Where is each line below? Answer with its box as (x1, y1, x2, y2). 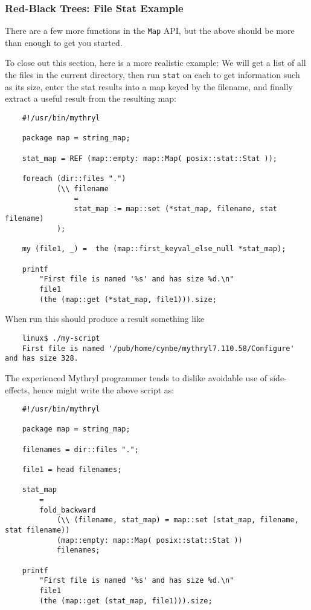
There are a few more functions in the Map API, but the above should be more (5, 24, 295, 37)
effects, (5, 383, 30, 396)
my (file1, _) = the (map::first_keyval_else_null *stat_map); (22, 244, 286, 254)
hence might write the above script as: (33, 383, 175, 396)
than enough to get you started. (5, 36, 123, 48)
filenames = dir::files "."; (22, 445, 139, 454)
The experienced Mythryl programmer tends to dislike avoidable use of (5, 371, 268, 384)
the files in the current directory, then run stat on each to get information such (5, 68, 300, 81)
